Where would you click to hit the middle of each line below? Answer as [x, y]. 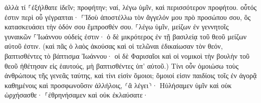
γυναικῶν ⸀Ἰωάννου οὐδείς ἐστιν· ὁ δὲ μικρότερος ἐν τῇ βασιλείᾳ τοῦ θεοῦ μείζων [126, 36]
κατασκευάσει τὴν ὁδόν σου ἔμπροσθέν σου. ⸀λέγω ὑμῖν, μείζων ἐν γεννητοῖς [117, 27]
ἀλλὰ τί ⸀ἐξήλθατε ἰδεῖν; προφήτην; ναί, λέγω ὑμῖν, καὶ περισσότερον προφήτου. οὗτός [131, 7]
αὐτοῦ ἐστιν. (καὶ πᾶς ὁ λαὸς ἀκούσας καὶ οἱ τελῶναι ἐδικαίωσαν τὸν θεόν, [114, 46]
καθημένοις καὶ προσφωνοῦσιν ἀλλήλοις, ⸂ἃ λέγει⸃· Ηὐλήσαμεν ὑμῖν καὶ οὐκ [118, 85]
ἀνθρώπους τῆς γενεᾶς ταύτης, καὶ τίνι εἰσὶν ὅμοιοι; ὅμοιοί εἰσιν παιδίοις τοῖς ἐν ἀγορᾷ [131, 75]
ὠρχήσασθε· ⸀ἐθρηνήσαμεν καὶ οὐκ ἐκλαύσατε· [76, 95]
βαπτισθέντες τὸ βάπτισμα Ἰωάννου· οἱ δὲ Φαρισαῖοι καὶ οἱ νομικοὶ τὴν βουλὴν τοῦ [127, 55]
